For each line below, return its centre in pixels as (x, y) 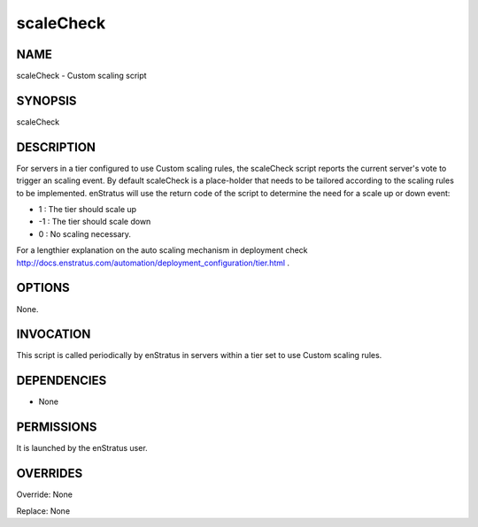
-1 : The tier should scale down (95, 222)
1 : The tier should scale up (88, 210)
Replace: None (43, 511)
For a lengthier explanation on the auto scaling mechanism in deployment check (162, 250)
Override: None (44, 494)
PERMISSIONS (57, 428)
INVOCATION (54, 335)
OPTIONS (43, 288)
